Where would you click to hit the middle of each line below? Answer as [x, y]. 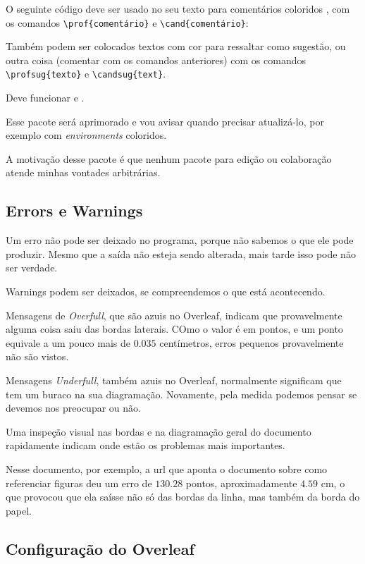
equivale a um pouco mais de [68, 342]
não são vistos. [37, 356]
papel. [19, 510]
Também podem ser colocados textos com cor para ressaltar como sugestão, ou [176, 46]
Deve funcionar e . [45, 98]
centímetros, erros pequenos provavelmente [252, 342]
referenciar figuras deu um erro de [79, 483]
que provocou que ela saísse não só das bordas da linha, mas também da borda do [183, 497]
